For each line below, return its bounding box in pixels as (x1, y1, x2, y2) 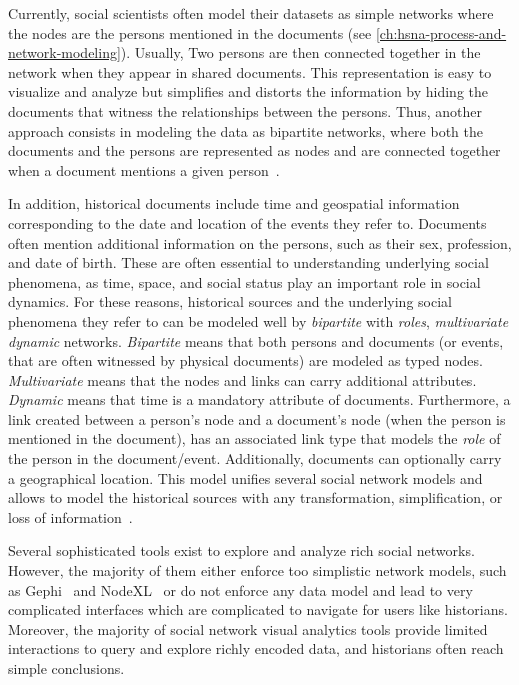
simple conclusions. (8, 658, 125, 678)
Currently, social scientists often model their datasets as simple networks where (8, 3, 494, 23)
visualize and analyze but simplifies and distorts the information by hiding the (8, 81, 489, 102)
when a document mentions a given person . (8, 159, 280, 180)
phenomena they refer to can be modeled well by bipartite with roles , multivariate (8, 310, 509, 331)
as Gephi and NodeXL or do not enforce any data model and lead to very (8, 579, 473, 600)
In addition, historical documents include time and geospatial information (8, 193, 460, 214)
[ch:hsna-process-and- (375, 22, 507, 43)
